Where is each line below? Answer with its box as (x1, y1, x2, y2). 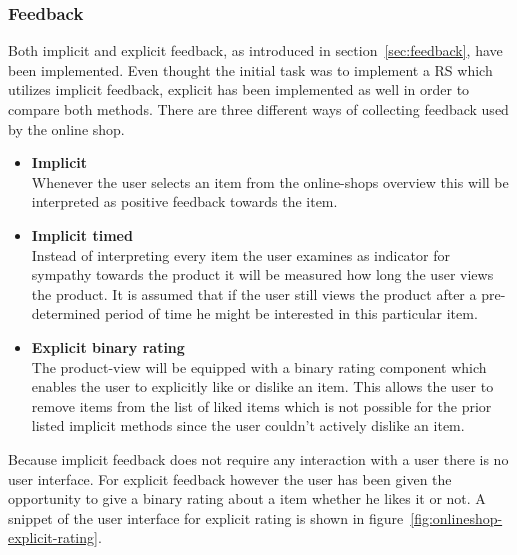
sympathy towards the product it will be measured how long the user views (31, 264, 494, 285)
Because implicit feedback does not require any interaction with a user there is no (8, 448, 509, 469)
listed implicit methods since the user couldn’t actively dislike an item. (31, 415, 465, 436)
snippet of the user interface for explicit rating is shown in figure (8, 507, 404, 528)
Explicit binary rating (31, 336, 185, 357)
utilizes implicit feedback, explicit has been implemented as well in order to (8, 79, 470, 100)
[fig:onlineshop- (410, 507, 503, 528)
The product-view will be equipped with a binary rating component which (31, 356, 487, 377)
